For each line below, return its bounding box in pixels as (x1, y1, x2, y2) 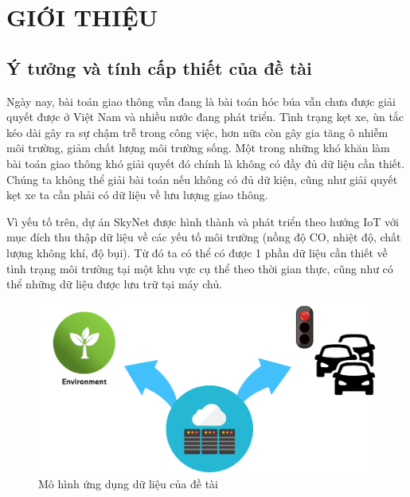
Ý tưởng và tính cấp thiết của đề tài (6, 55, 312, 80)
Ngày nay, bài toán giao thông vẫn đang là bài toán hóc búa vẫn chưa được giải (6, 92, 396, 109)
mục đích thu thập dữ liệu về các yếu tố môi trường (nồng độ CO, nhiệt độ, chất (6, 229, 401, 245)
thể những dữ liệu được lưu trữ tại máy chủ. (6, 276, 223, 292)
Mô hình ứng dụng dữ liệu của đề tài (38, 475, 218, 491)
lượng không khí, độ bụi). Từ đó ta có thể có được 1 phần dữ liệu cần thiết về (6, 244, 388, 260)
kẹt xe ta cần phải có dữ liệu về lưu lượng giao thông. (6, 186, 268, 203)
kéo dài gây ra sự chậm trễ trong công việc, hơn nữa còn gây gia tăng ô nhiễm (6, 123, 389, 140)
